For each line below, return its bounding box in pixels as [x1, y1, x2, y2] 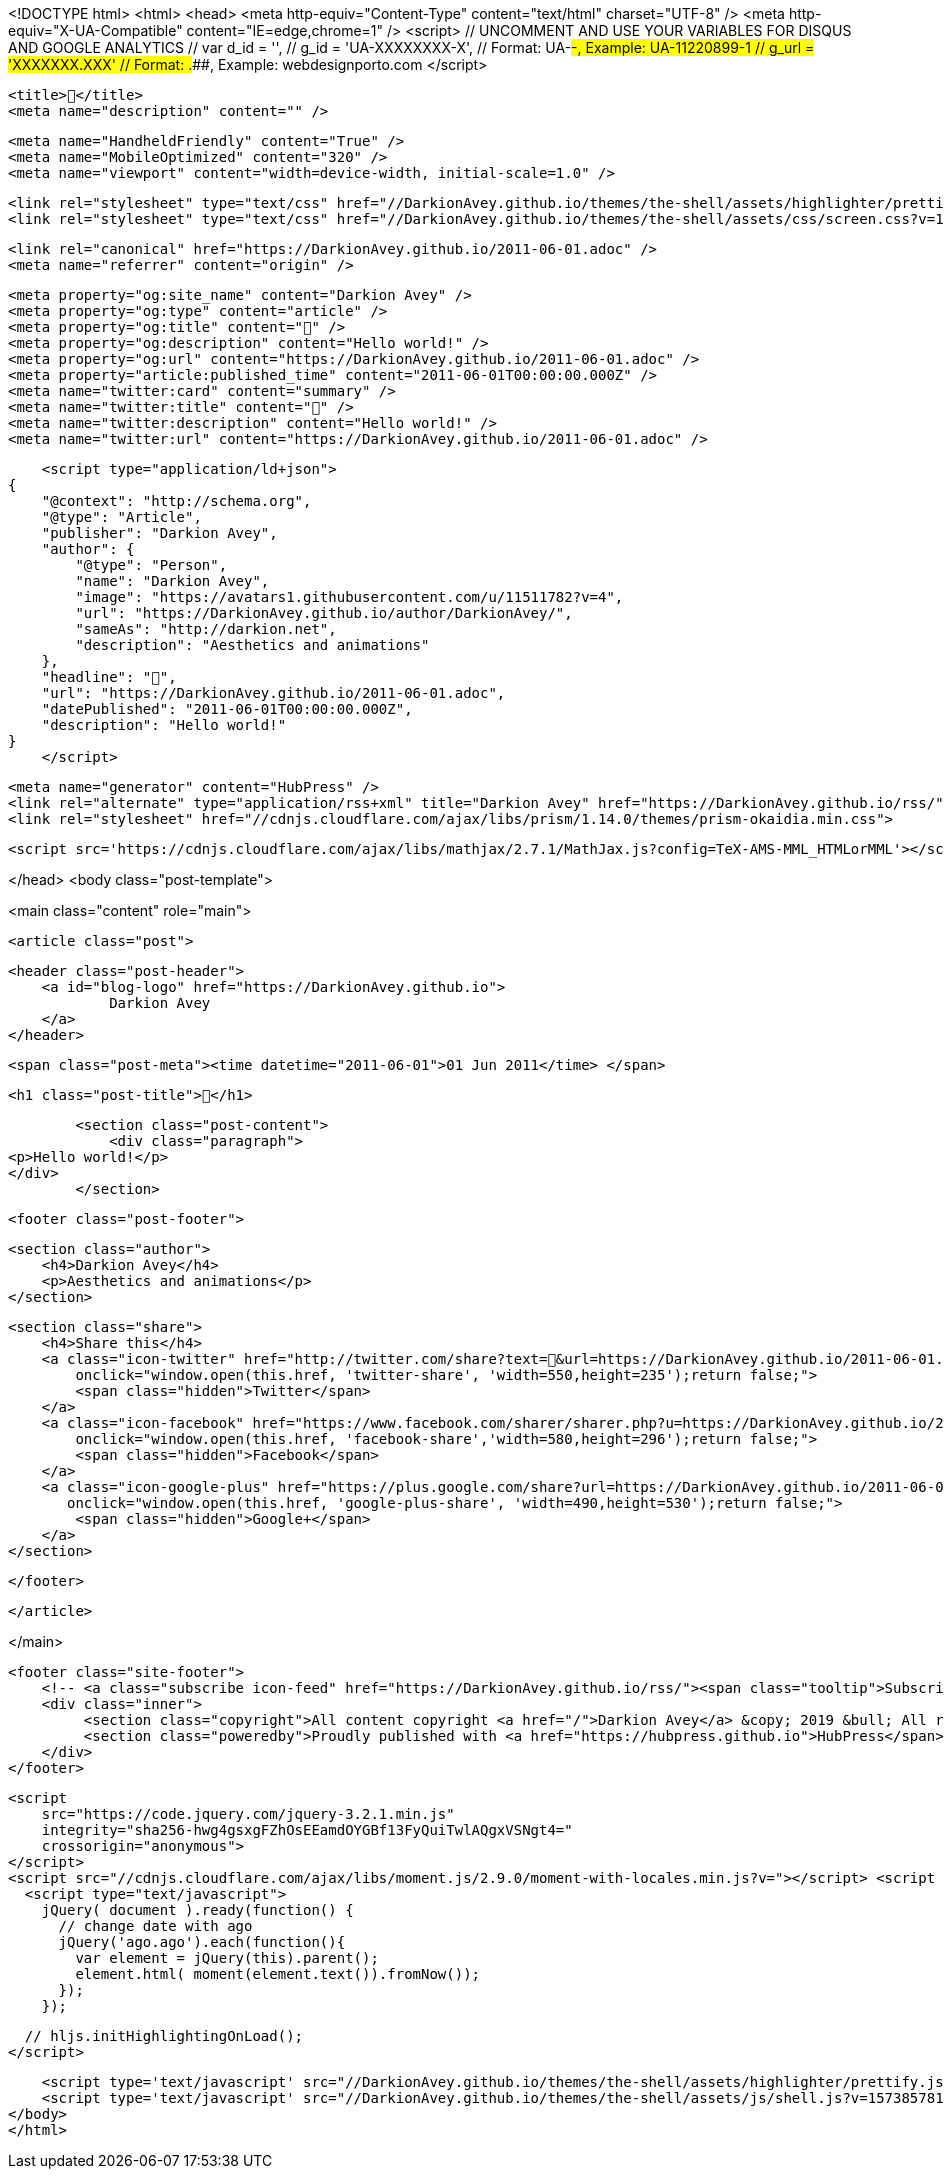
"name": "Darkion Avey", [75, 573, 270, 589]
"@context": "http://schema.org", [41, 493, 312, 509]
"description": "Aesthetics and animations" [75, 637, 430, 653]
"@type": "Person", [75, 557, 228, 573]
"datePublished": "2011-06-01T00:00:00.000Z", [41, 701, 413, 717]
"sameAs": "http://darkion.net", [75, 621, 337, 637]
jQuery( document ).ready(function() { [41, 1902, 354, 1918]
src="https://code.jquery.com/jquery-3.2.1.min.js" [41, 1806, 455, 1822]
